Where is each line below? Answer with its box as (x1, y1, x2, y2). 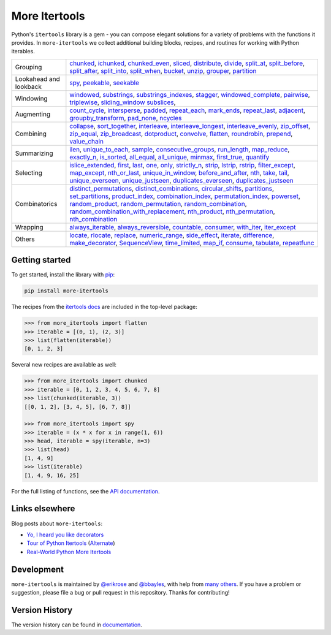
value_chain (69, 137, 104, 145)
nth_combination (69, 215, 118, 223)
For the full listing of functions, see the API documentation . (11, 487, 160, 495)
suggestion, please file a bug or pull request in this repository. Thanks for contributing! (11, 588, 230, 596)
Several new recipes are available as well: (11, 361, 116, 368)
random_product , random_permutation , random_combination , (69, 199, 248, 208)
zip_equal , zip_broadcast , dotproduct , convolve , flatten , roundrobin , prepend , (69, 129, 293, 138)
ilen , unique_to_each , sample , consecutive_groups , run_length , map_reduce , (69, 145, 290, 153)
